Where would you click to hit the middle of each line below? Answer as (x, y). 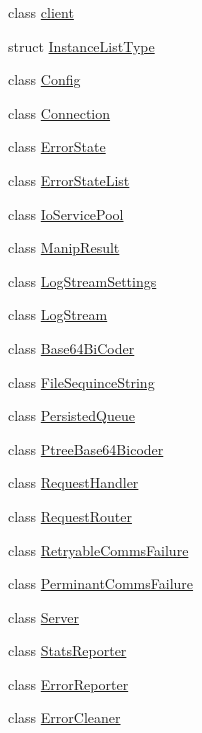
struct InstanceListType (81, 45)
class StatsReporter (67, 650)
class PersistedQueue (71, 415)
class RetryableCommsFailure (98, 549)
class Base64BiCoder (71, 347)
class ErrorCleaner (64, 717)
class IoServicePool (66, 213)
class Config (44, 79)
